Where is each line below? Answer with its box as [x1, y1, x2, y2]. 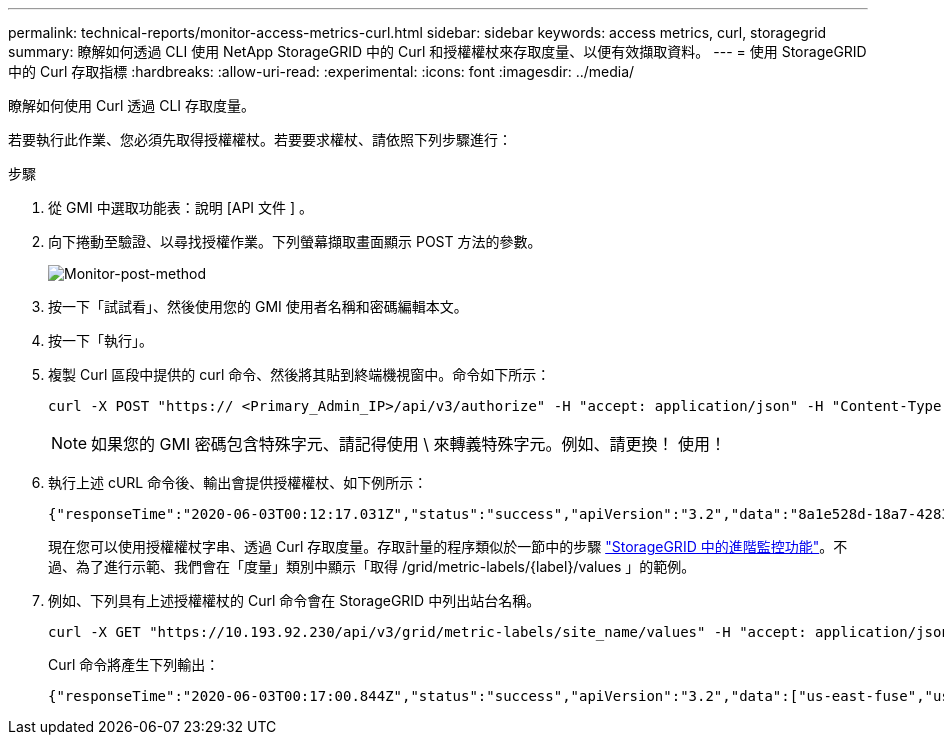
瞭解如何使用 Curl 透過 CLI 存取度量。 [8, 97, 256, 114]
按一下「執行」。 [48, 332, 153, 349]
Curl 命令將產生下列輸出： [48, 656, 220, 673]
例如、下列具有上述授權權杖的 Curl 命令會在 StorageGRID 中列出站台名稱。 [48, 592, 541, 609]
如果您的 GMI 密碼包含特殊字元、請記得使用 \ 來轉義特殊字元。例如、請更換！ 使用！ [91, 434, 727, 454]
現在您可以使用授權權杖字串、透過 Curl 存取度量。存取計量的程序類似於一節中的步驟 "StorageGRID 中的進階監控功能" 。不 [48, 538, 848, 555]
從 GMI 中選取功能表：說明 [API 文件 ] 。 [48, 199, 314, 216]
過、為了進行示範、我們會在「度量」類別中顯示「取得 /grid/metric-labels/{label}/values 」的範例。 [48, 558, 696, 575]
